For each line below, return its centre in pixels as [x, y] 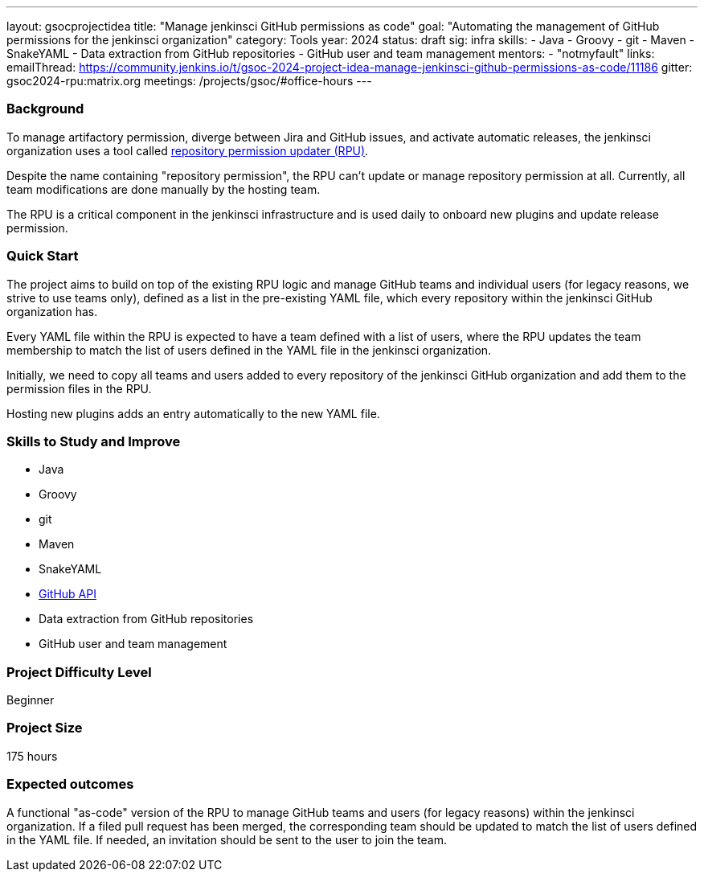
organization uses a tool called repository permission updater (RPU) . [188, 150]
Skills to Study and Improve [94, 441]
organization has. [52, 311]
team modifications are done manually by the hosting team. [164, 189]
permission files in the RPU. [79, 388]
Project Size [45, 728]
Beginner [31, 700]
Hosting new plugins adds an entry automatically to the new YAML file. [193, 413]
